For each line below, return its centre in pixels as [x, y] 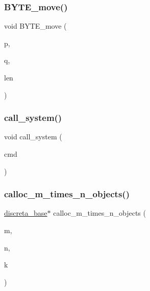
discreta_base [26, 213]
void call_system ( [33, 137]
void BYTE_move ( [35, 26]
